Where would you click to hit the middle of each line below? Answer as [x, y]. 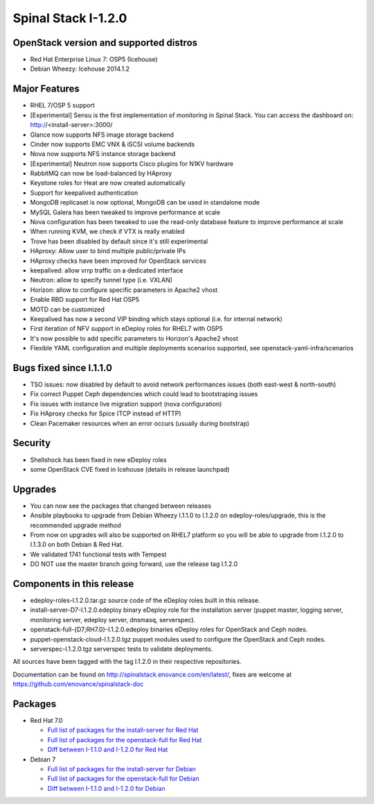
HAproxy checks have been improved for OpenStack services [118, 261]
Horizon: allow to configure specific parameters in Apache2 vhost [124, 290]
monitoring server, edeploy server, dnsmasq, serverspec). [113, 619]
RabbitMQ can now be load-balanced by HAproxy [101, 173]
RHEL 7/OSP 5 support [62, 105]
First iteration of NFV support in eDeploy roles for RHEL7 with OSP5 [126, 329]
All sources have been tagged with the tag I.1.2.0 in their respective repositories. [127, 662]
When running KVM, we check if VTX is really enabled [107, 232]
